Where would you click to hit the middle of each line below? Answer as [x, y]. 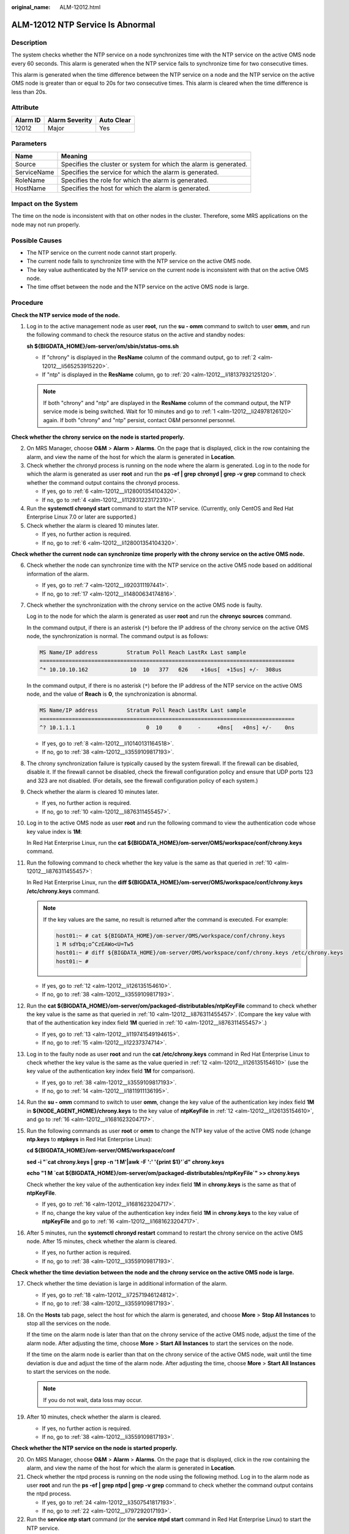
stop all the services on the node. [69, 1324]
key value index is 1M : [54, 831]
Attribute [25, 107]
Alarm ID [28, 120]
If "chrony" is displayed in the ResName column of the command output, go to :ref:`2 [149, 357]
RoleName [30, 180]
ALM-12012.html [80, 7]
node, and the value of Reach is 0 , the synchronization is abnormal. [112, 694]
